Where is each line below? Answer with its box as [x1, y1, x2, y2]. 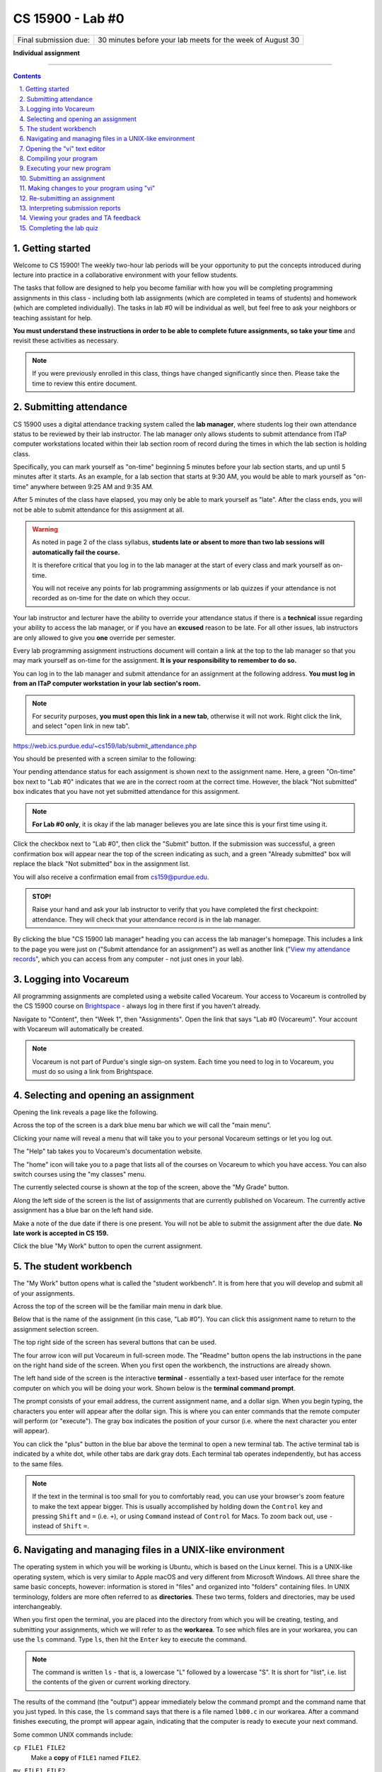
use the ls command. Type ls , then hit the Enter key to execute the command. [13, 1635, 247, 1644]
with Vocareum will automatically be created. [13, 1025, 144, 1033]
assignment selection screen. [13, 1325, 99, 1333]
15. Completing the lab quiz [19, 223, 99, 232]
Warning [32, 525, 58, 534]
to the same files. [13, 1459, 64, 1468]
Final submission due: [17, 35, 90, 45]
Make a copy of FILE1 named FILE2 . [30, 1753, 141, 1761]
